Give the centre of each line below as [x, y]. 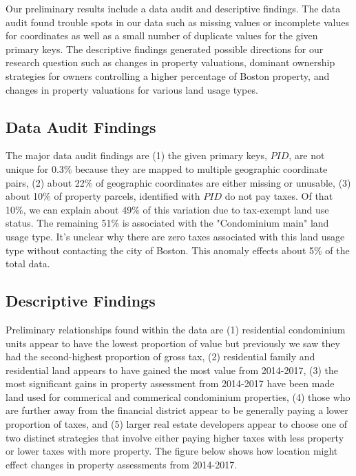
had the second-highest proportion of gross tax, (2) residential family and [160, 356]
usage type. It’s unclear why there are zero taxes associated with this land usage [175, 236]
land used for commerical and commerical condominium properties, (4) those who [178, 396]
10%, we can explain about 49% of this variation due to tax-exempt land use [167, 209]
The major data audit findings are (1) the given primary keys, [136, 155]
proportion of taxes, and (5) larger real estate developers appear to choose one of [177, 424]
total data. [28, 263]
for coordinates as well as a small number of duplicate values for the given [162, 35]
